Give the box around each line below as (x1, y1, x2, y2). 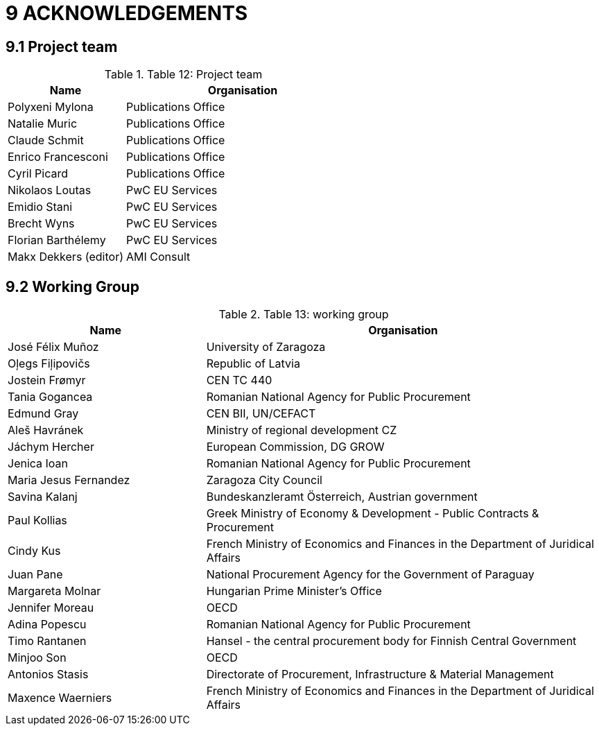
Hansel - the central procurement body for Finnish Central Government (206, 634, 577, 648)
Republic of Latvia (206, 356, 300, 371)
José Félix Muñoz (8, 340, 99, 354)
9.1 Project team (6, 37, 118, 55)
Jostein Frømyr (8, 373, 86, 388)
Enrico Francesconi (8, 150, 108, 164)
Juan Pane (8, 567, 63, 582)
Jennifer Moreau (8, 601, 94, 615)
